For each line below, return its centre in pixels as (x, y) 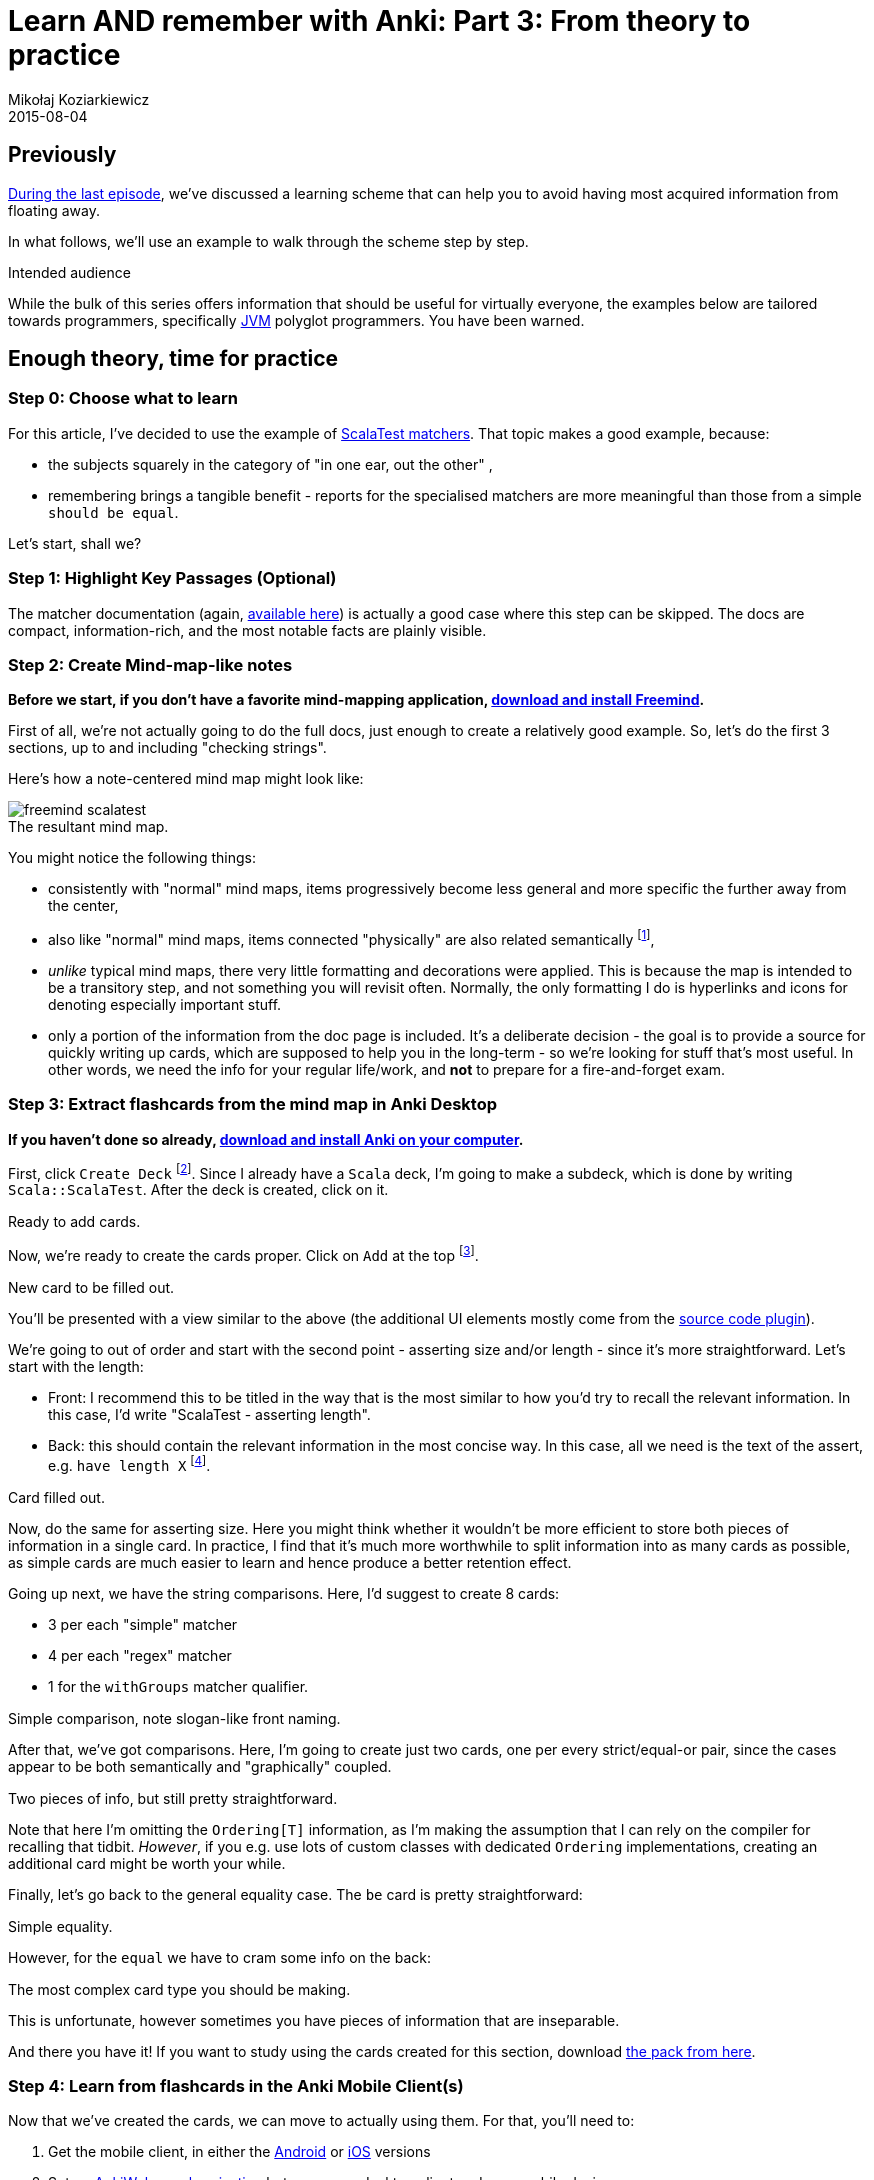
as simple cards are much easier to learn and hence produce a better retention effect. (290, 1562)
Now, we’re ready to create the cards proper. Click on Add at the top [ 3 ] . (243, 1254)
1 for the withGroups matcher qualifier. (178, 1686)
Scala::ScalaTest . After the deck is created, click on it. (198, 1190)
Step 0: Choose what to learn (123, 398)
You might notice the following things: (132, 858)
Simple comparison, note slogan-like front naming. (174, 1718)
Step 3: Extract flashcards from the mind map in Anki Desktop (252, 1104)
